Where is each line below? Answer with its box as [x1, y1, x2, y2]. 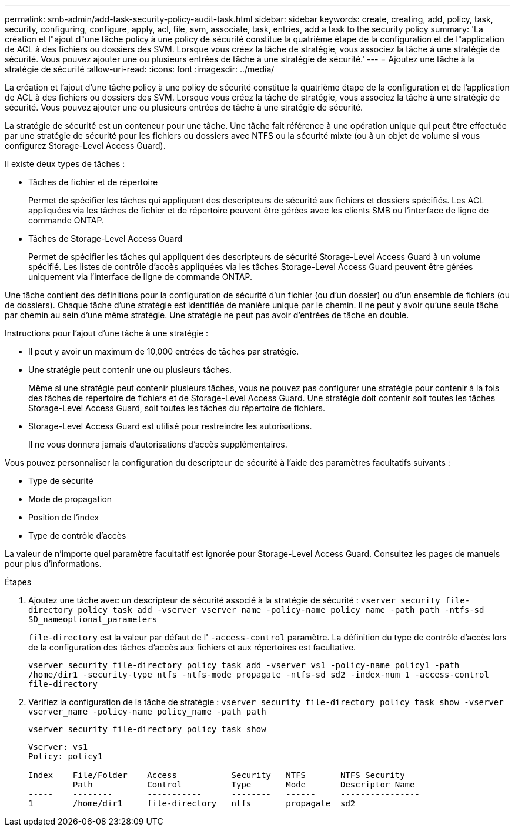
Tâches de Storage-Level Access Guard [28, 233, 183, 243]
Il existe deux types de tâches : [5, 159, 125, 169]
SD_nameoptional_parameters [28, 615, 158, 624]
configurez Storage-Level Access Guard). [5, 141, 166, 151]
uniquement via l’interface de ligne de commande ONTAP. [28, 272, 253, 282]
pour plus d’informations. [5, 559, 102, 569]
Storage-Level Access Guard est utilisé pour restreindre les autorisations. [28, 421, 312, 431]
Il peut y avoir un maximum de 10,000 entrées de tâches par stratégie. [28, 346, 299, 356]
